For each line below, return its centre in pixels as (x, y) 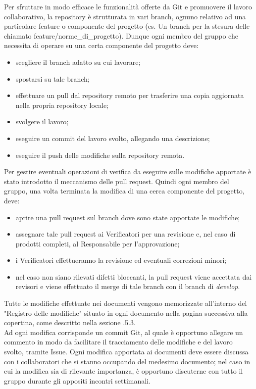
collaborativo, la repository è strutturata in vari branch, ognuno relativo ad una (125, 16)
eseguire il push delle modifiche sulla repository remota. (100, 155)
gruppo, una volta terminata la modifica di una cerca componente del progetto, (124, 191)
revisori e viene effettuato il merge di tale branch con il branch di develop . (128, 286)
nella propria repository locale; (62, 105)
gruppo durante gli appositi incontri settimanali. (77, 380)
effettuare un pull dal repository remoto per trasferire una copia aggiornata (130, 95)
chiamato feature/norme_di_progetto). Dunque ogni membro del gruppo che (121, 35)
